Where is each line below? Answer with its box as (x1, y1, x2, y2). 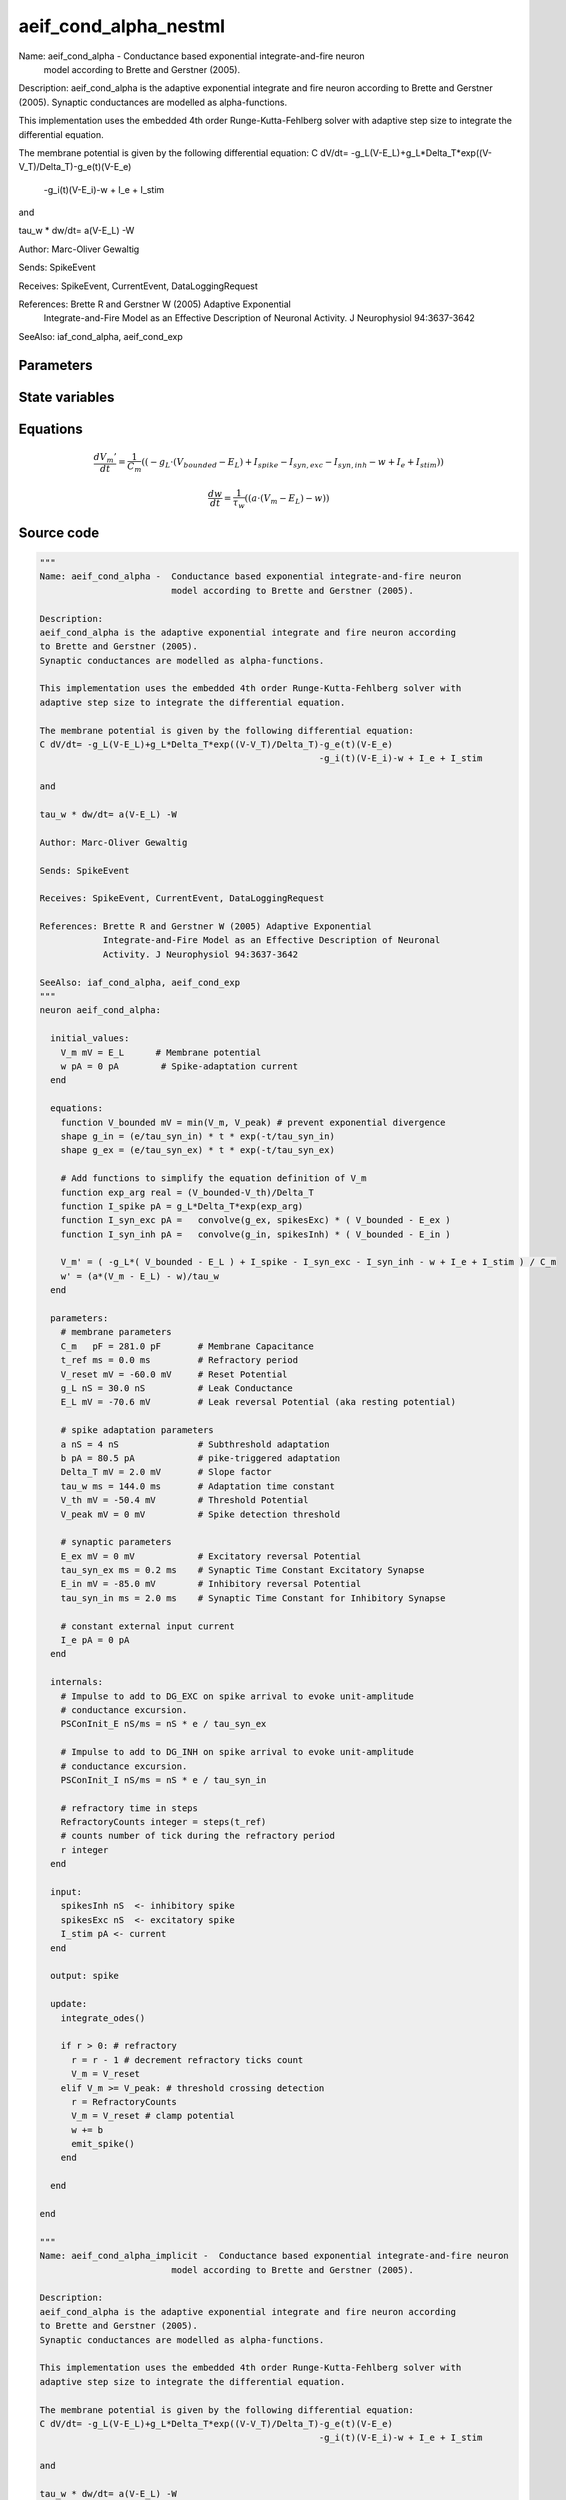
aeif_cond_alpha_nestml (18, 15, 225, 37)
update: (50, 1998, 88, 2010)
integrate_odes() (60, 2012, 146, 2024)
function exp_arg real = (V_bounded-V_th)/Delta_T (60, 1186, 314, 1198)
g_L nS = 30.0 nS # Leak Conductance (60, 1382, 294, 1394)
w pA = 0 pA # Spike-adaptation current (60, 1061, 299, 1072)
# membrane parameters (60, 1326, 172, 1338)
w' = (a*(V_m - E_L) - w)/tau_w (60, 1270, 220, 1282)
